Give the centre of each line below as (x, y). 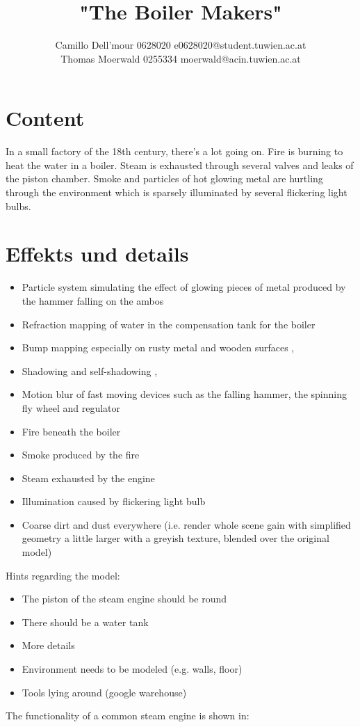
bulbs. (18, 206)
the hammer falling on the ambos (93, 300)
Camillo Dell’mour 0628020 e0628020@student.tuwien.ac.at (181, 45)
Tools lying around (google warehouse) (104, 692)
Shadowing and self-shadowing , (90, 370)
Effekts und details (97, 254)
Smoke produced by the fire (81, 455)
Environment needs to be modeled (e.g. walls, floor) (132, 669)
